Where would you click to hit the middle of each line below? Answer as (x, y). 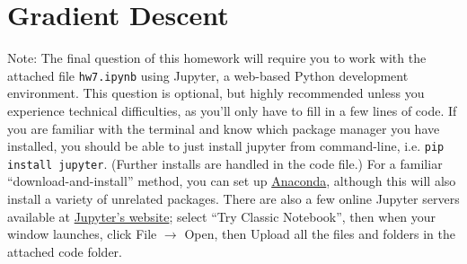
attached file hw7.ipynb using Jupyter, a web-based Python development (208, 75)
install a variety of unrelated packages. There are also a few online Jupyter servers (233, 199)
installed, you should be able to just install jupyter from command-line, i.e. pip (226, 146)
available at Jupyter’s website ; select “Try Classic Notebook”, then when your (222, 216)
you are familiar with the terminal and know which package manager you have (224, 128)
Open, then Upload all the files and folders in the (320, 234)
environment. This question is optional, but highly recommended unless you (216, 93)
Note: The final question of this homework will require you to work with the (217, 58)
